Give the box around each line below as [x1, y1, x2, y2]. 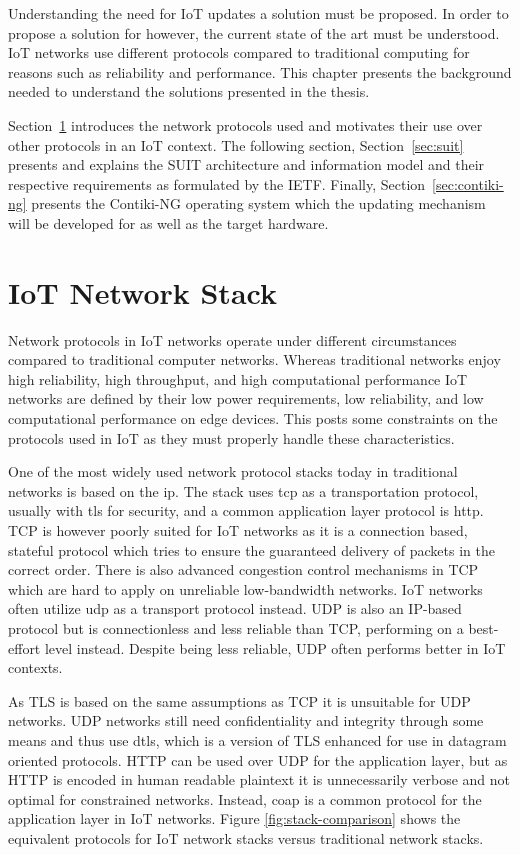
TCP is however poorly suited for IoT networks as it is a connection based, [8, 520, 468, 540]
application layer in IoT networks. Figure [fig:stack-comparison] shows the [8, 808, 461, 829]
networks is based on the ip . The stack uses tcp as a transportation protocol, [8, 480, 479, 501]
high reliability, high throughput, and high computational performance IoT [8, 368, 468, 389]
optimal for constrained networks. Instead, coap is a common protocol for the [8, 788, 482, 809]
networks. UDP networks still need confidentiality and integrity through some [8, 710, 484, 731]
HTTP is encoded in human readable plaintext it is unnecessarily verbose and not [8, 769, 510, 790]
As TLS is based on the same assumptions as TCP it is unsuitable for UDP [8, 690, 471, 711]
